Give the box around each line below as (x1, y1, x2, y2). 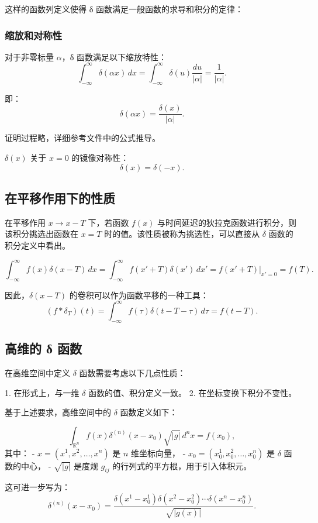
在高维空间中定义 (5, 366, 70, 379)
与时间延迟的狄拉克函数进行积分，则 (157, 216, 297, 228)
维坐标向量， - (131, 446, 186, 459)
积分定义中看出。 (5, 239, 70, 251)
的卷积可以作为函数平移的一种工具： (69, 288, 209, 301)
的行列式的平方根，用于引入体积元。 (112, 459, 252, 472)
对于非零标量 (5, 50, 54, 63)
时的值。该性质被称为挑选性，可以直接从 (104, 228, 260, 240)
